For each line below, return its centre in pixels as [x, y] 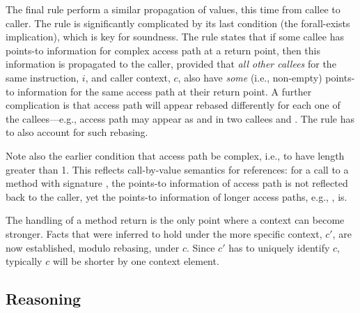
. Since [201, 247]
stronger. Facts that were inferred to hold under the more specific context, [164, 233]
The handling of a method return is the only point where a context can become [175, 220]
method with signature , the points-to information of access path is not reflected [177, 183]
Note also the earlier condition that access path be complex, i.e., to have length [175, 155]
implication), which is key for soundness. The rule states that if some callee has [175, 37]
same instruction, [42, 77]
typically [24, 261]
